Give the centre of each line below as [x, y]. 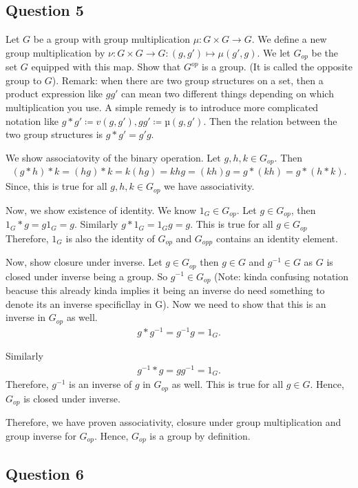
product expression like [54, 94]
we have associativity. [209, 186]
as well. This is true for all [228, 384]
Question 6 [45, 473]
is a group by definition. [200, 435]
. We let [274, 52]
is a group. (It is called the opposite [277, 67]
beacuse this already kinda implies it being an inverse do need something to [165, 290]
